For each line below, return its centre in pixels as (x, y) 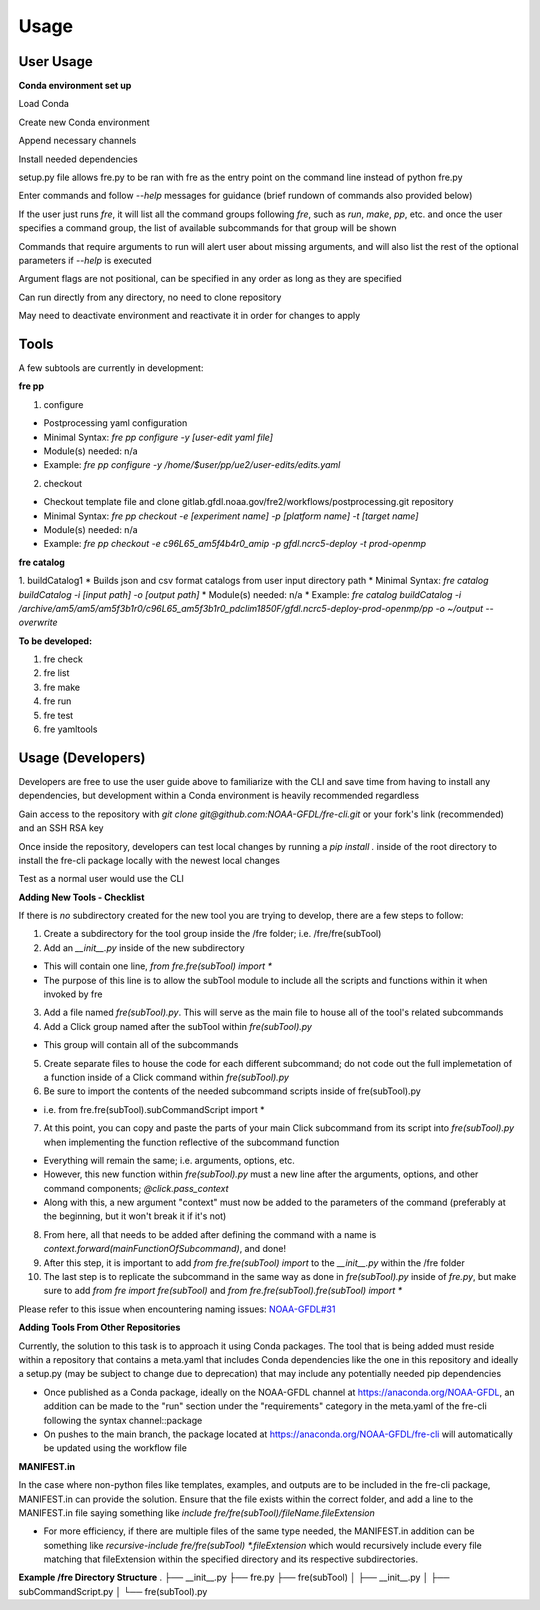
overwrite (38, 622)
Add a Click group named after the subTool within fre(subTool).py (177, 1026)
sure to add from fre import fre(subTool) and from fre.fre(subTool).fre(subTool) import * (223, 1291)
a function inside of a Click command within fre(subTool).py (166, 1077)
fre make (61, 687)
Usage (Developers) (82, 757)
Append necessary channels (77, 141)
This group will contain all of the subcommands (141, 1045)
